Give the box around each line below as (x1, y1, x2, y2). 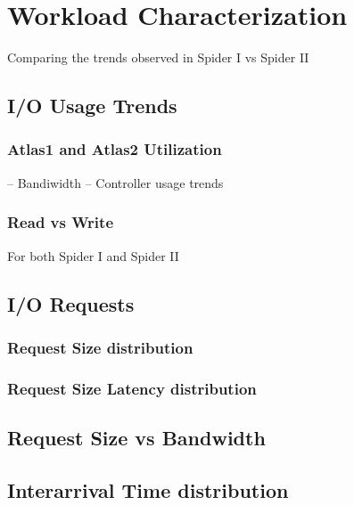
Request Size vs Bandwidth (7, 423, 266, 451)
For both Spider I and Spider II (7, 246, 179, 265)
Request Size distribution (7, 336, 193, 358)
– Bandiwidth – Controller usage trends (7, 173, 224, 191)
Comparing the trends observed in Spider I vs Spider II (7, 48, 309, 67)
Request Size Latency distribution (7, 377, 257, 399)
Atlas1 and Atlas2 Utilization (7, 138, 222, 160)
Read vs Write (7, 211, 114, 233)
